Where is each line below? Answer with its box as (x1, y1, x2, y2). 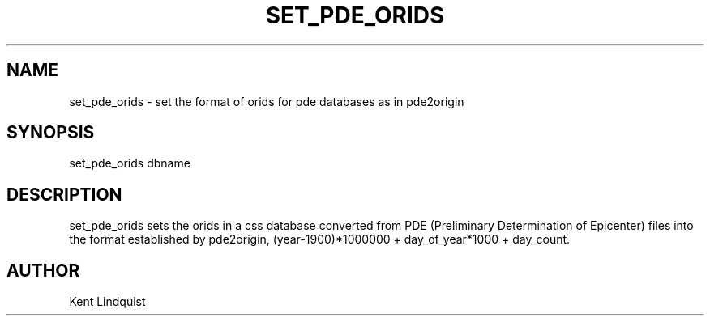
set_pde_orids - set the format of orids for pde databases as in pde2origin (69, 94, 464, 108)
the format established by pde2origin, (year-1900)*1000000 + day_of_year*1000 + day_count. (69, 232, 571, 247)
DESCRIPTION (6, 184, 122, 205)
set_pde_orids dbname (69, 156, 190, 171)
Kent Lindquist (69, 294, 146, 309)
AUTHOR (6, 260, 80, 281)
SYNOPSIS (6, 122, 95, 143)
